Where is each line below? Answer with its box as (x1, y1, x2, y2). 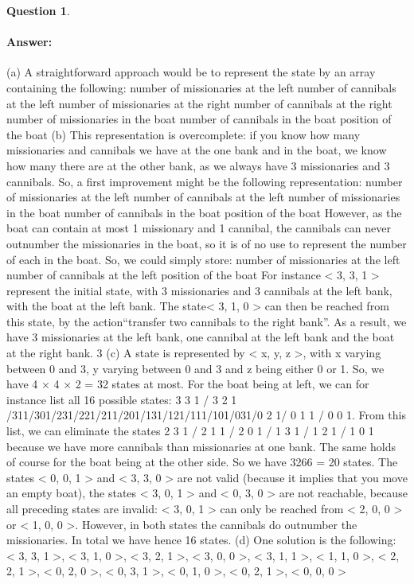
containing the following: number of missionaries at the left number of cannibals (6, 79, 396, 95)
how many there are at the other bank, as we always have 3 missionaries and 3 (6, 157, 390, 173)
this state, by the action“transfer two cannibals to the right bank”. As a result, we (6, 313, 407, 329)
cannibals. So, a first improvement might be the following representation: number (6, 173, 403, 189)
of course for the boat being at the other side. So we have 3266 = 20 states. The (6, 454, 398, 470)
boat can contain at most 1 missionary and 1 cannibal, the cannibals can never (6, 220, 391, 236)
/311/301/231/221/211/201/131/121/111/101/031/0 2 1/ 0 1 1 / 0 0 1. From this (6, 407, 406, 423)
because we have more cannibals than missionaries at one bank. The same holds (6, 438, 396, 454)
